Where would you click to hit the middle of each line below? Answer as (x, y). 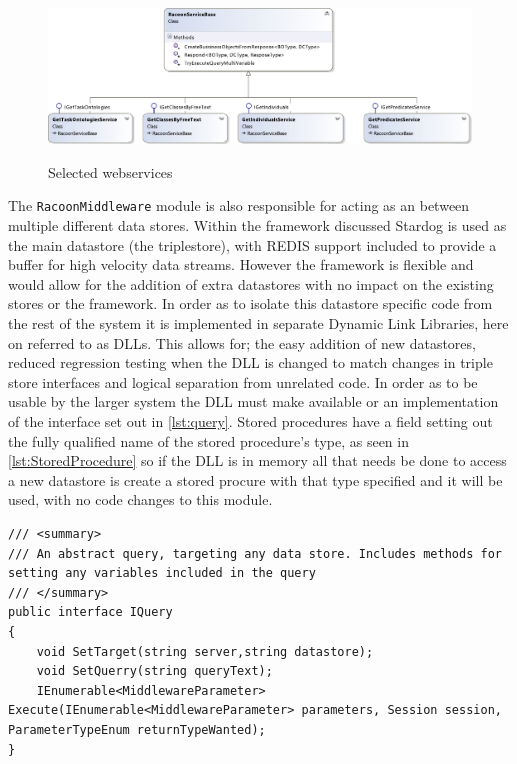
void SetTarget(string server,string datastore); (205, 651)
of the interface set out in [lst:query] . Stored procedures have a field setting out (250, 421)
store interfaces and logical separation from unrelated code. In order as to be (243, 381)
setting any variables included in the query (162, 573)
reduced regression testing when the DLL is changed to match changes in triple (250, 362)
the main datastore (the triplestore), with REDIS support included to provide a (252, 244)
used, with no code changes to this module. (140, 499)
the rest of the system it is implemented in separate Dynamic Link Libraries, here (258, 323)
